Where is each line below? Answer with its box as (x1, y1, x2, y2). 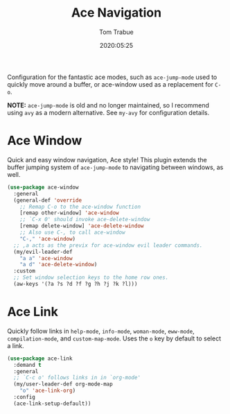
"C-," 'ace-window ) (19, 235, 76, 242)
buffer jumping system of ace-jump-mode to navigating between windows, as (7, 163, 224, 171)
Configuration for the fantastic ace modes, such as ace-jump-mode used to (7, 73, 218, 81)
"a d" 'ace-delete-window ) (19, 261, 98, 268)
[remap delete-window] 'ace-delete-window (19, 223, 144, 230)
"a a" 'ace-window (19, 255, 73, 261)
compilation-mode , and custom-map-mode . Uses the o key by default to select (7, 334, 222, 343)
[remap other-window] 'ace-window (19, 209, 119, 216)
